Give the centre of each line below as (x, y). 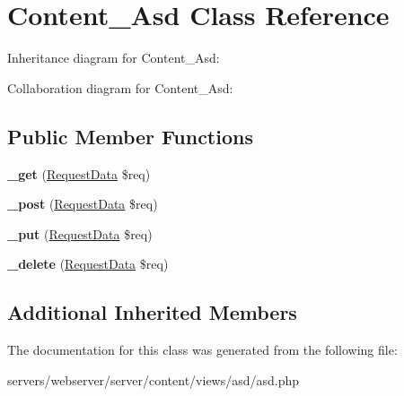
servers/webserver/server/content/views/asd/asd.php (154, 379)
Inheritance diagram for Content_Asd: (114, 58)
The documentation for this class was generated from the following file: (202, 350)
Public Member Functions (130, 136)
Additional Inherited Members (152, 312)
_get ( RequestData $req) (79, 173)
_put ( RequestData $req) (80, 233)
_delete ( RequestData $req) (88, 264)
